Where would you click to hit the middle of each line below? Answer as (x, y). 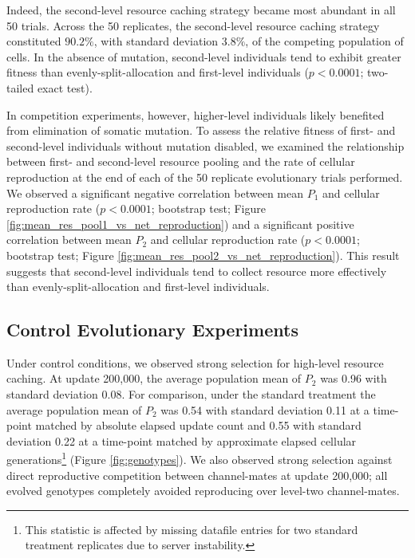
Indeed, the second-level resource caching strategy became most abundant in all (201, 10)
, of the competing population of (324, 41)
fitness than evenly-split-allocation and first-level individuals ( (158, 72)
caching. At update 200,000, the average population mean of (154, 378)
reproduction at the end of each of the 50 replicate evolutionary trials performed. (205, 177)
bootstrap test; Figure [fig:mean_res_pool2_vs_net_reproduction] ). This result (203, 255)
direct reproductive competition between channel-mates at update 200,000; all (197, 475)
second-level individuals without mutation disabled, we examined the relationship (206, 145)
